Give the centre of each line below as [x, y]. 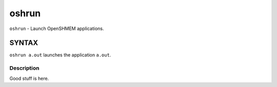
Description [24, 68]
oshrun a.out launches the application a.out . [60, 55]
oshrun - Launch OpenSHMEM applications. [57, 28]
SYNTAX [24, 43]
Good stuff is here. [29, 78]
